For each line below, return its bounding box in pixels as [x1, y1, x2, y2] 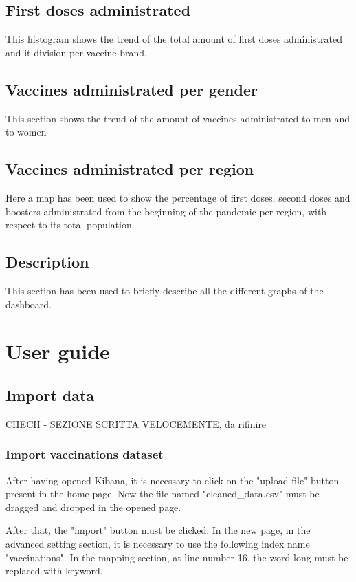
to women [5, 125, 47, 139]
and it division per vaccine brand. [5, 45, 147, 59]
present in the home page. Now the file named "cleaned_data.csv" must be [5, 486, 320, 501]
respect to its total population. [5, 217, 135, 232]
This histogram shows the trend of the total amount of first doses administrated [5, 32, 342, 46]
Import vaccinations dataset [5, 446, 164, 463]
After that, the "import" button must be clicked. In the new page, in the [5, 523, 311, 537]
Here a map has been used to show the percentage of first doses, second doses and [5, 190, 351, 204]
